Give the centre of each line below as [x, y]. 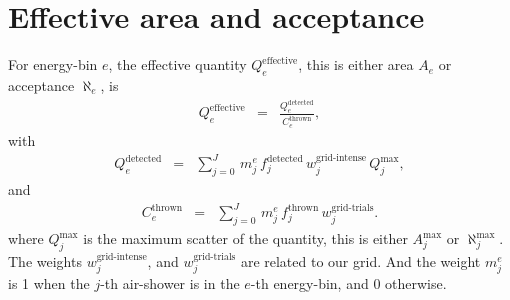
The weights [45, 260]
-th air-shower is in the [170, 283]
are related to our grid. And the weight [360, 260]
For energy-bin [53, 64]
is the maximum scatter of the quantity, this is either [245, 238]
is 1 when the [49, 283]
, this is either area [356, 64]
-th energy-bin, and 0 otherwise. [348, 283]
